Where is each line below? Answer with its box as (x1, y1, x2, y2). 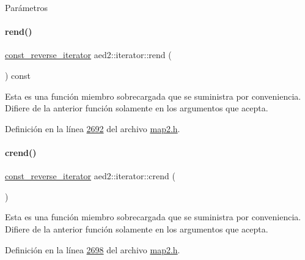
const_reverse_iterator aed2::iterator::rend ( (5, 48, 172, 61)
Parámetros (5, 1, 48, 13)
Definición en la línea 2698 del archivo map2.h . (5, 243, 180, 256)
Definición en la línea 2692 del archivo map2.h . (5, 122, 180, 135)
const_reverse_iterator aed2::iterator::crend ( (5, 169, 175, 182)
